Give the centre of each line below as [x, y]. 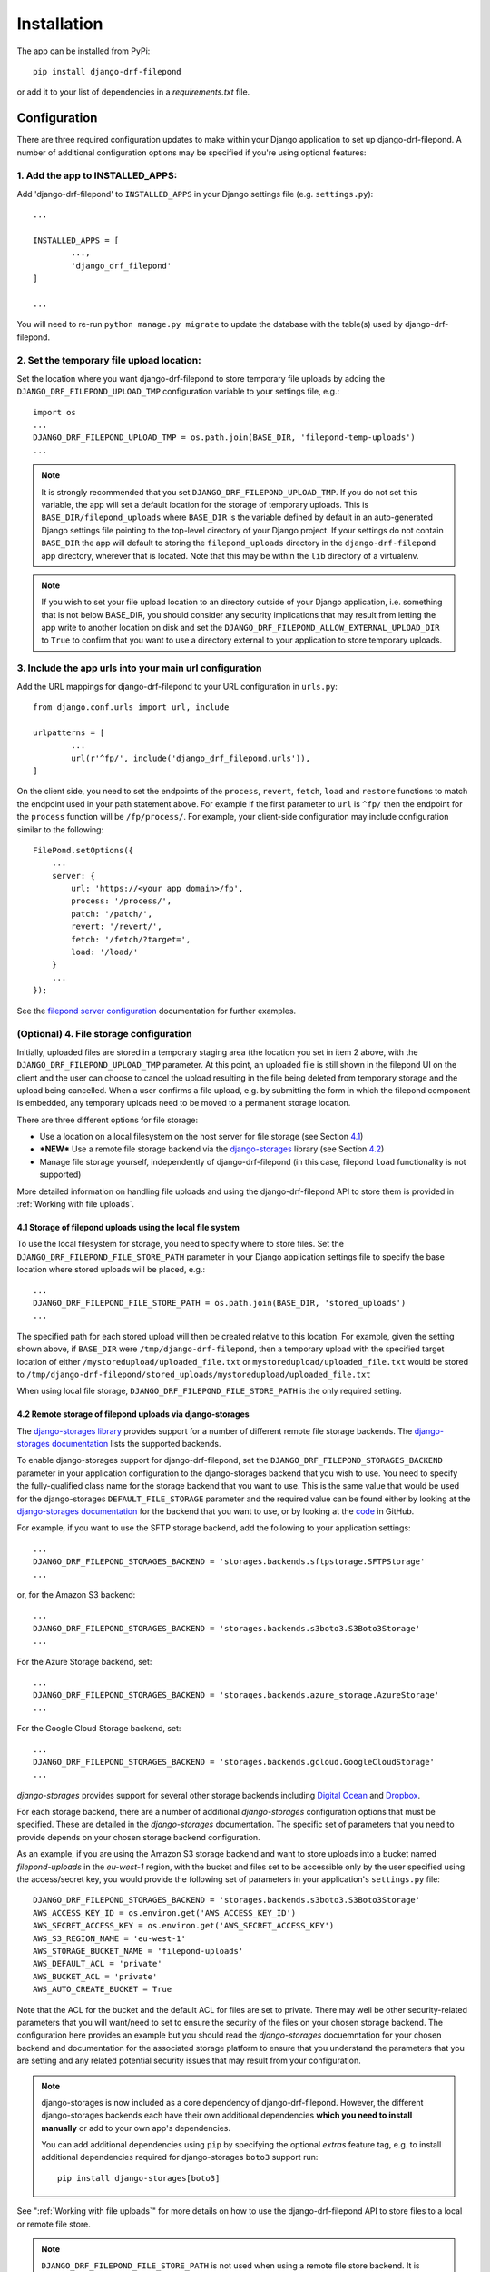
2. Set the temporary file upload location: [109, 361]
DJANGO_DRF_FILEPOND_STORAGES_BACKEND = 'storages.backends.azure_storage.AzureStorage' [236, 1695]
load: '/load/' [105, 952]
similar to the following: [60, 829]
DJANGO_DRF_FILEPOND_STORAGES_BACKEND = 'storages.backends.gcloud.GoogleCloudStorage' [234, 1762]
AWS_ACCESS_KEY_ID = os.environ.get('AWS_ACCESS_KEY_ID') [165, 1913]
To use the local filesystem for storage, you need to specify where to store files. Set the [181, 1244]
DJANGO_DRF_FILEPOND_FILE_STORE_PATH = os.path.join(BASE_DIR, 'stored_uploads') [220, 1303]
